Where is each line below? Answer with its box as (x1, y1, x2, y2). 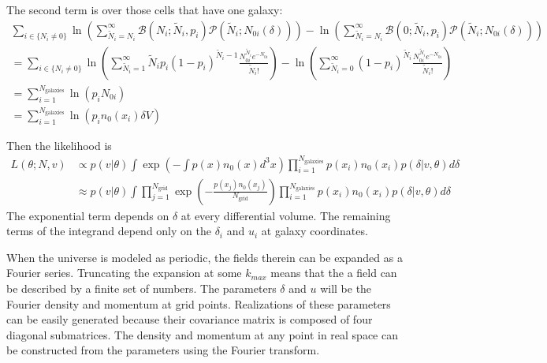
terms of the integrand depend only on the (6, 223, 211, 239)
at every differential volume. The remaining (180, 207, 391, 223)
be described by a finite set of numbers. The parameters (6, 279, 277, 296)
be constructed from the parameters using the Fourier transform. (6, 342, 320, 358)
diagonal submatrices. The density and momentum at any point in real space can (6, 326, 398, 342)
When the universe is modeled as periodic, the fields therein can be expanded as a (6, 249, 403, 265)
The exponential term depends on (6, 207, 169, 223)
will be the (320, 279, 372, 296)
